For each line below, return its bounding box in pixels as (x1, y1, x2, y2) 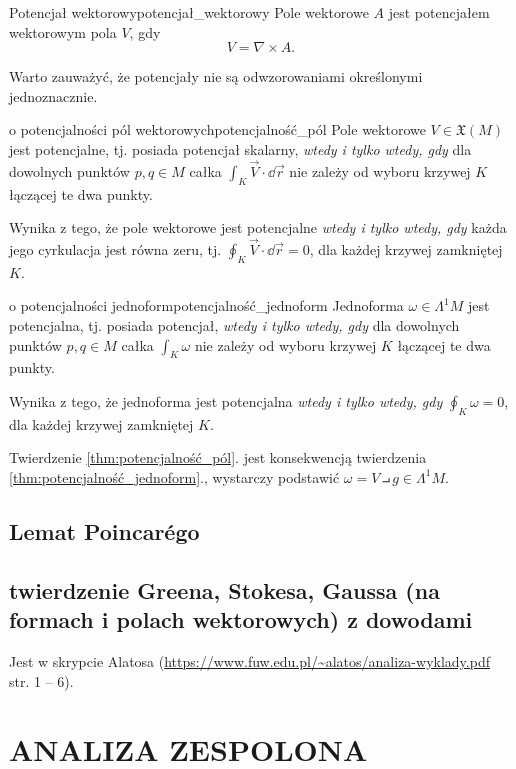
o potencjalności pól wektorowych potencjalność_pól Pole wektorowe (9, 119, 426, 140)
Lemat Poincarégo (9, 515, 200, 546)
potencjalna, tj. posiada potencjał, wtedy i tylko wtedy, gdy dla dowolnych (9, 314, 460, 335)
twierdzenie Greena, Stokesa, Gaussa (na (9, 574, 440, 605)
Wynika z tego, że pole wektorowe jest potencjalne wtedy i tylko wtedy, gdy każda (9, 217, 507, 238)
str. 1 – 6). (9, 670, 74, 691)
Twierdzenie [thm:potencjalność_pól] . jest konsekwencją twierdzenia (9, 447, 427, 468)
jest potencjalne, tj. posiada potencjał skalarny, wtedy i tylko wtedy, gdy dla (9, 138, 472, 159)
